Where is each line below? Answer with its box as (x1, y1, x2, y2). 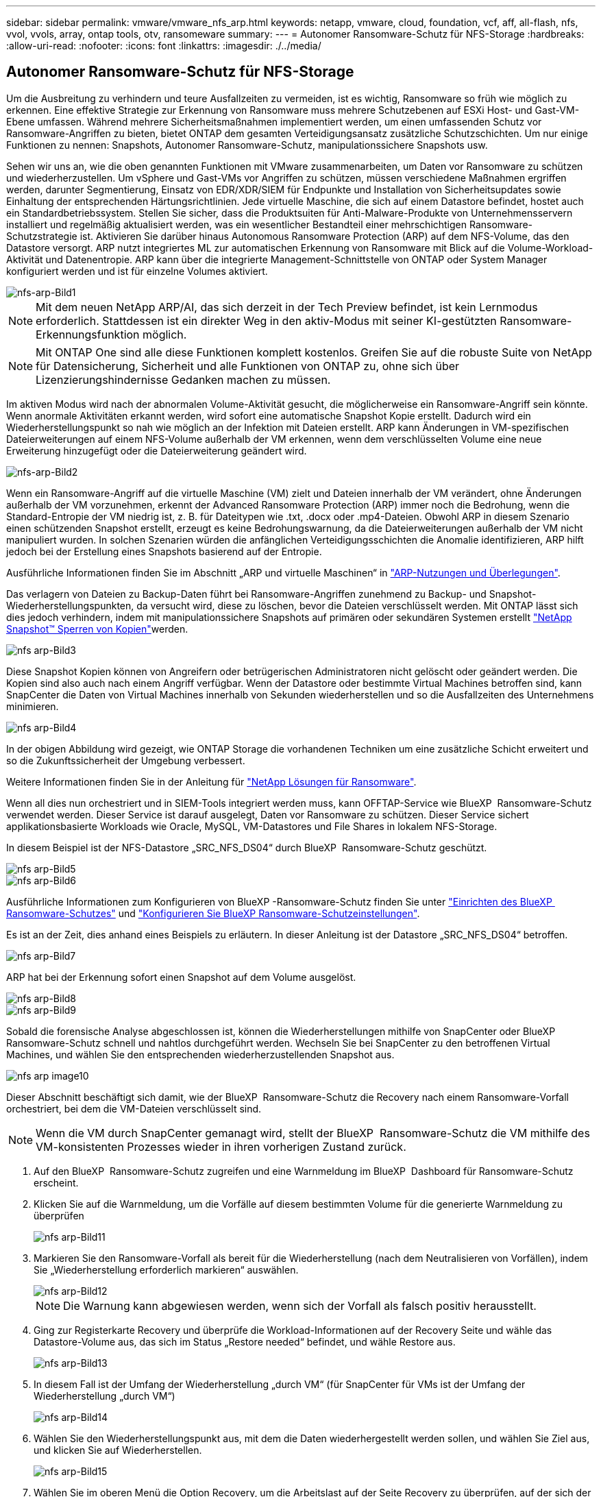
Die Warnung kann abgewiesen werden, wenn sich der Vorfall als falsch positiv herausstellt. (63, 1298, 537, 1313)
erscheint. (34, 1176, 79, 1189)
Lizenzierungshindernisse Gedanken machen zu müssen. (36, 372, 331, 387)
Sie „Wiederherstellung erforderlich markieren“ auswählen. (34, 1263, 299, 1276)
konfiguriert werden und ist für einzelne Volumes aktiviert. (6, 265, 268, 277)
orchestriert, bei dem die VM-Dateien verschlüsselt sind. (6, 1102, 262, 1115)
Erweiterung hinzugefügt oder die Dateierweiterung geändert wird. (6, 444, 307, 457)
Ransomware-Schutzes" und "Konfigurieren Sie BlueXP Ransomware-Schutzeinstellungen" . (6, 907, 420, 919)
